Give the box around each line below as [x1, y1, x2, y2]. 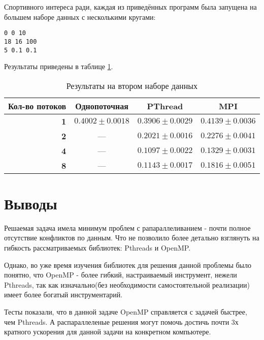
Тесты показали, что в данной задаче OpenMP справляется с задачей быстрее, [4, 306, 247, 317]
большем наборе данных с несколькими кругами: [4, 11, 156, 22]
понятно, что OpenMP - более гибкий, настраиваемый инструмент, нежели [4, 269, 237, 280]
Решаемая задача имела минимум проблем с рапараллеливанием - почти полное [4, 222, 251, 233]
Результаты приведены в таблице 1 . [4, 61, 113, 72]
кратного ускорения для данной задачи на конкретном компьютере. [4, 326, 211, 337]
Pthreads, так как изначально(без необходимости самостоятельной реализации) [4, 279, 250, 290]
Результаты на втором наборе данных [66, 79, 197, 91]
